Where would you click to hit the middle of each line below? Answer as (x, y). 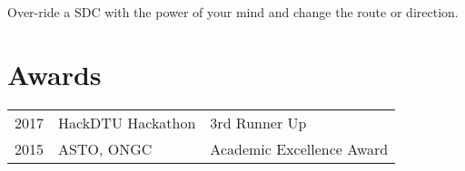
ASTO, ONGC (105, 148)
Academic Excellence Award (299, 148)
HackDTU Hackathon (127, 122)
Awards (54, 74)
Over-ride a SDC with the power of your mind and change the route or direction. (233, 12)
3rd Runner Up (258, 122)
